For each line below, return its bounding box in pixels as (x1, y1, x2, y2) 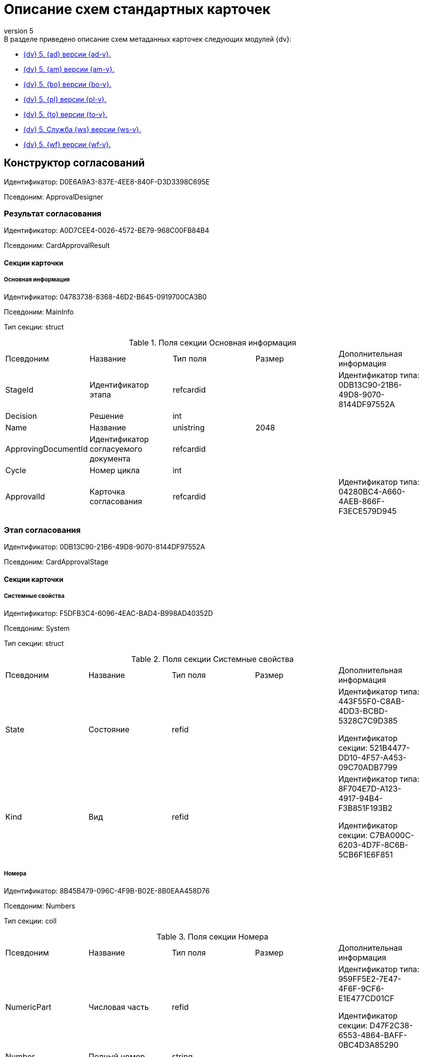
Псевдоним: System (4, 624, 70, 632)
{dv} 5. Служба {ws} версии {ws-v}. (23, 125, 141, 133)
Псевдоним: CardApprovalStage (4, 558, 109, 566)
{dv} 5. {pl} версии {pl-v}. (23, 95, 107, 103)
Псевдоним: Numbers (4, 901, 75, 910)
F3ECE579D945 (338, 506, 397, 516)
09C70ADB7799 (338, 762, 398, 772)
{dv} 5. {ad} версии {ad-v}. (23, 50, 111, 58)
